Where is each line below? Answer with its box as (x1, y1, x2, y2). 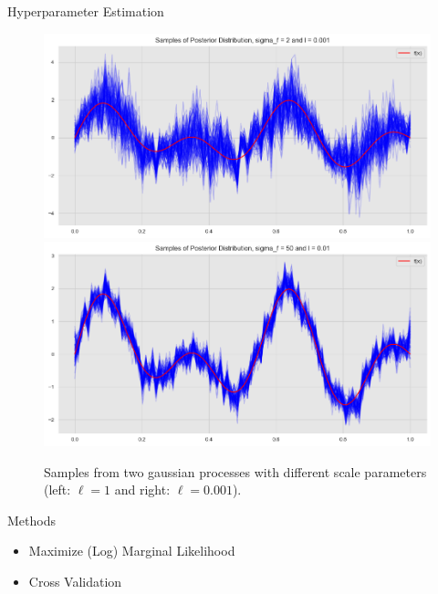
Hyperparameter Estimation (7, 2, 164, 20)
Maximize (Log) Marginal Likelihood (28, 541, 235, 560)
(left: (44, 480, 71, 499)
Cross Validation (28, 572, 122, 591)
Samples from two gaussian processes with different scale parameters (44, 462, 427, 481)
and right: (114, 480, 171, 499)
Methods (7, 510, 56, 529)
